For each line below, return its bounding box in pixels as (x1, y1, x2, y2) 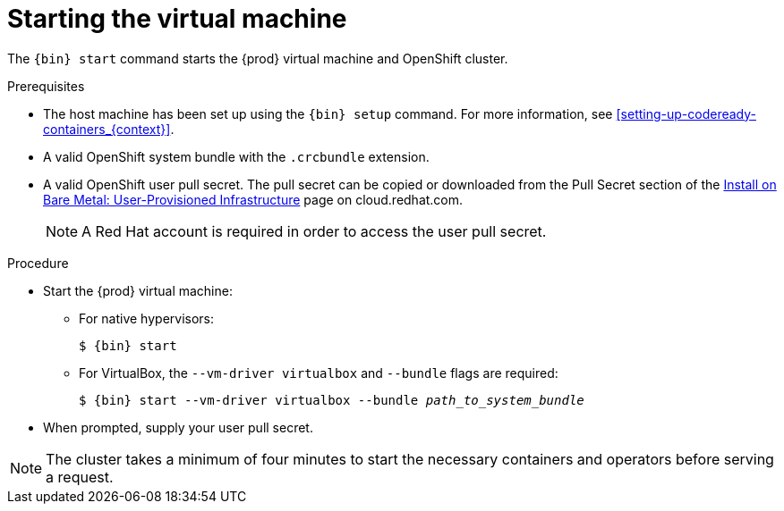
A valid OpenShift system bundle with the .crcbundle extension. (43, 148, 430, 164)
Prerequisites (7, 78, 85, 94)
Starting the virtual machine (7, 4, 347, 34)
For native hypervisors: (79, 310, 215, 326)
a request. (46, 467, 114, 486)
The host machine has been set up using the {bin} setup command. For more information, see (43, 105, 613, 121)
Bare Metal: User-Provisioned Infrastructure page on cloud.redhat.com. (43, 191, 464, 207)
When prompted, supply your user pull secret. (43, 419, 313, 435)
